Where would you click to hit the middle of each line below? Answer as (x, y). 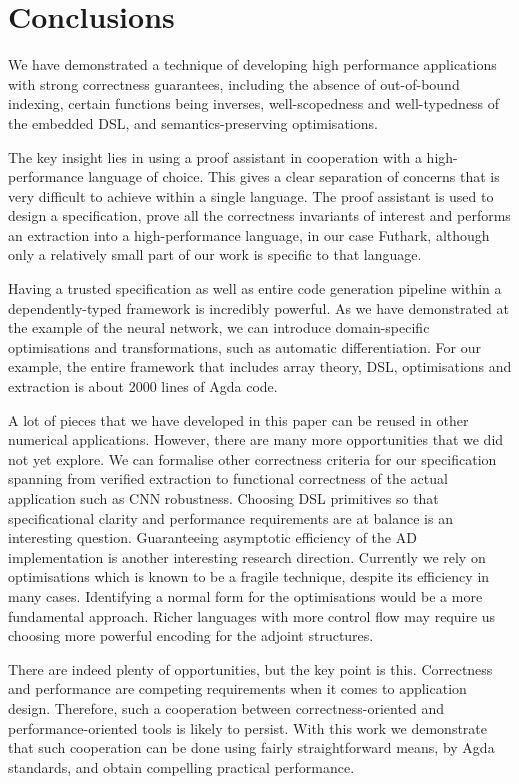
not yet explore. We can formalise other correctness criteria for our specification (252, 458)
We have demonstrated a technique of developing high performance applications (252, 64)
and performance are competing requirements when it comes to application (237, 688)
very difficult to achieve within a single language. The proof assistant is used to (251, 195)
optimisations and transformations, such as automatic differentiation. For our (245, 346)
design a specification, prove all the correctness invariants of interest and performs (259, 215)
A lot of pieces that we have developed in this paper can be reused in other (238, 419)
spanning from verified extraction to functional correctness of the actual (228, 478)
